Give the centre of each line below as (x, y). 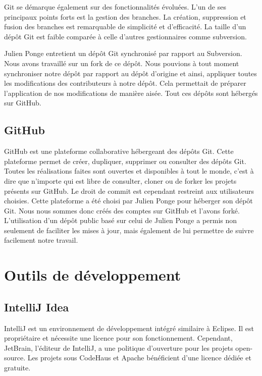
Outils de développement (93, 275)
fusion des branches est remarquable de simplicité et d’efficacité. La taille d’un (125, 26)
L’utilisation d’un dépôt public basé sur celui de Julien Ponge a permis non (121, 220)
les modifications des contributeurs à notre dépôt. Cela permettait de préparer (125, 83)
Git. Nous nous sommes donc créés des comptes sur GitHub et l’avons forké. (122, 210)
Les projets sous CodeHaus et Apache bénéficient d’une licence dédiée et (139, 358)
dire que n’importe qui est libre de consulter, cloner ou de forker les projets (120, 180)
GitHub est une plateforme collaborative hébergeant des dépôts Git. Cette (119, 151)
